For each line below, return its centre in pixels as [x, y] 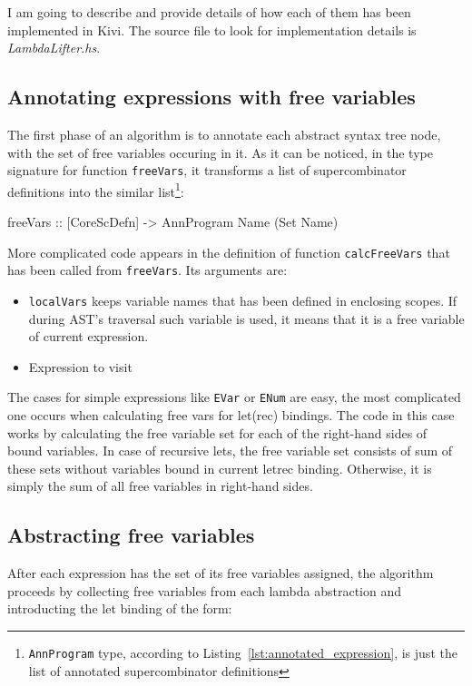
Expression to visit [80, 366]
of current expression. [88, 336]
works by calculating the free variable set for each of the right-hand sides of [217, 432]
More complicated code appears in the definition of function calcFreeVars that [229, 252]
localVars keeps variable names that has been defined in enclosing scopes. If [243, 300]
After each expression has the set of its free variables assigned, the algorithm [221, 573]
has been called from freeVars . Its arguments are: [147, 270]
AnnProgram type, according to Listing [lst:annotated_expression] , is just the [243, 653]
